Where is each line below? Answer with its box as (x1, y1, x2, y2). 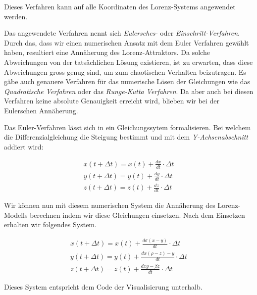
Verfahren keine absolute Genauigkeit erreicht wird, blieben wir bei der (4, 96, 219, 106)
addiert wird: (4, 141, 44, 151)
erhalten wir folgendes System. (4, 219, 97, 230)
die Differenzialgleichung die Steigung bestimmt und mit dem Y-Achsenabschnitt (4, 132, 248, 142)
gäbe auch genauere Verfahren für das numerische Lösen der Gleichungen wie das (4, 76, 251, 87)
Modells (4, 209, 28, 220)
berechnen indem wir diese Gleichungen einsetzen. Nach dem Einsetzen (30, 209, 245, 220)
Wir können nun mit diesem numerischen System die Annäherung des (4, 200, 215, 210)
